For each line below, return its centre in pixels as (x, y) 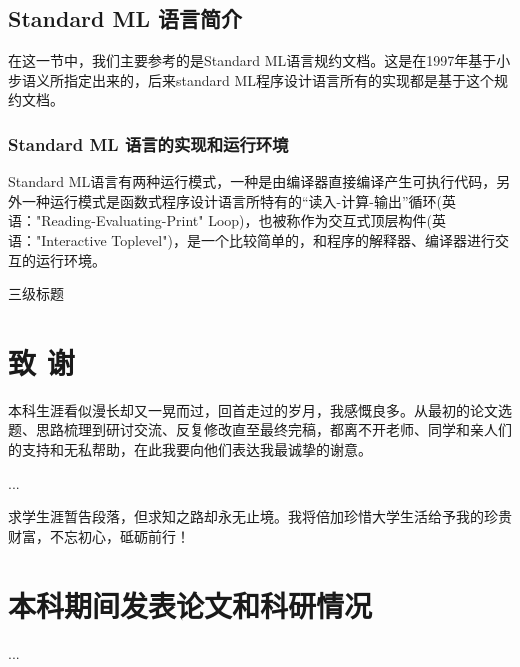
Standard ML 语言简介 (125, 18)
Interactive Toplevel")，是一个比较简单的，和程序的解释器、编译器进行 (268, 239)
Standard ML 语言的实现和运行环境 (148, 143)
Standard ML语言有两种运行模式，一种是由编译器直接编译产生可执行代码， (252, 181)
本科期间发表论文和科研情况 (190, 604)
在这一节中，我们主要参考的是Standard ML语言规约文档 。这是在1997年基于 (252, 60)
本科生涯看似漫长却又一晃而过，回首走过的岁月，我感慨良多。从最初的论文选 (260, 409)
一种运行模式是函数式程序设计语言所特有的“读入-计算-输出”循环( (231, 200)
